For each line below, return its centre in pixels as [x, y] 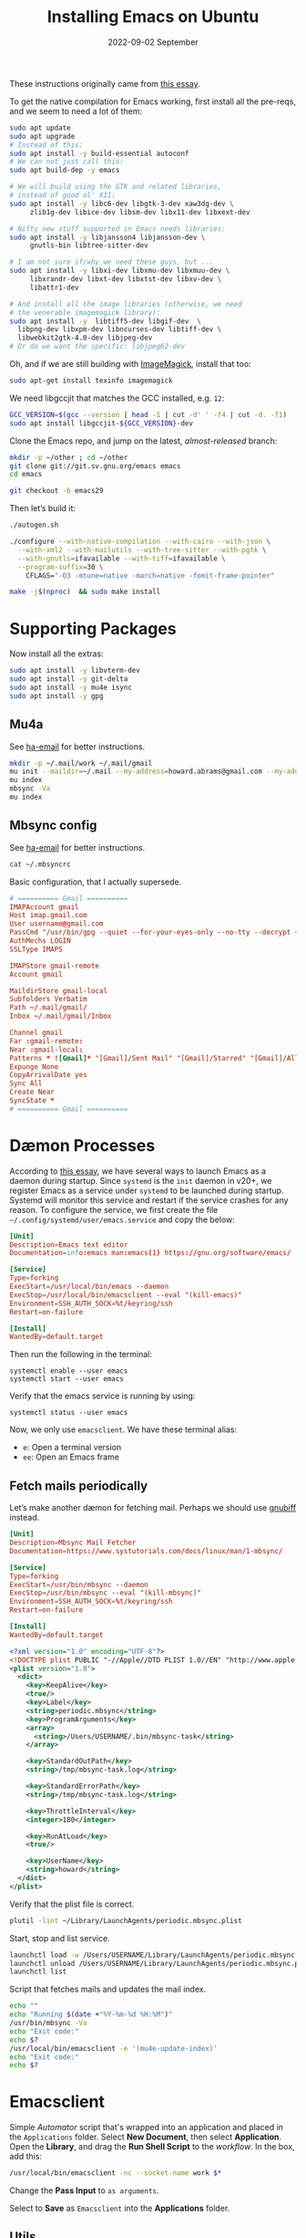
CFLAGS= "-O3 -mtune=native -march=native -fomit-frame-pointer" [150, 575]
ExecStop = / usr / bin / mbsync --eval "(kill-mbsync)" [106, 1593]
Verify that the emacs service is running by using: [102, 1396]
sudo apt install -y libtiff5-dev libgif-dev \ [106, 321]
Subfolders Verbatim [49, 999]
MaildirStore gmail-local [58, 991]
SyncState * [32, 1101]
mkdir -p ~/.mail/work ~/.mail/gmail [81, 763]
